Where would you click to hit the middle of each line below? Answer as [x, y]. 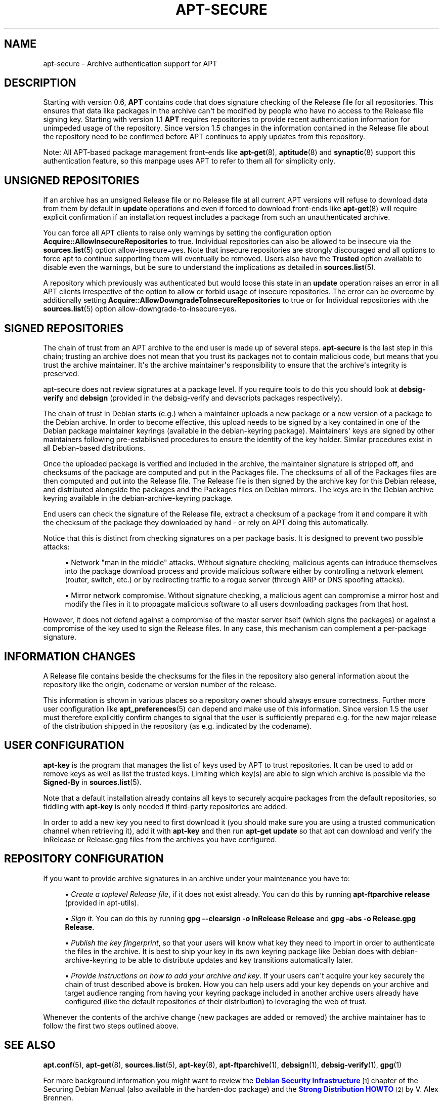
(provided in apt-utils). [102, 902]
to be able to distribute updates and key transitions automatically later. [236, 960]
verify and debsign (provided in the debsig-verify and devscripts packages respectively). [193, 398]
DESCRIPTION [40, 83]
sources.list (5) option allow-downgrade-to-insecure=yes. [140, 309]
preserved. [61, 374]
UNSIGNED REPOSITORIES [72, 180]
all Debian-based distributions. [94, 448]
